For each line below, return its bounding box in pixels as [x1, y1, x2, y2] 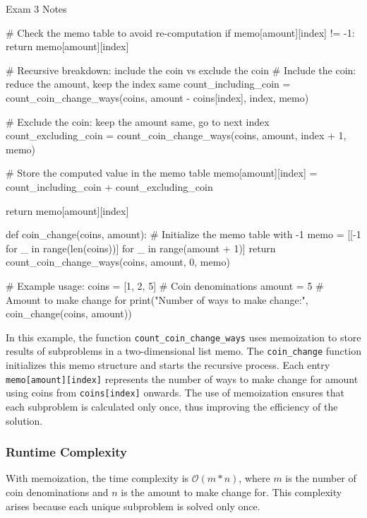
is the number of [285, 471, 356, 485]
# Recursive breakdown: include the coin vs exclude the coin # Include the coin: [6, 62, 356, 77]
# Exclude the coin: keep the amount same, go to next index [6, 114, 270, 129]
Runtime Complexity [6, 443, 127, 461]
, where [239, 471, 270, 485]
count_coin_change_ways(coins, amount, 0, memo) [6, 254, 230, 269]
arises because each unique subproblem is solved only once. [6, 498, 260, 513]
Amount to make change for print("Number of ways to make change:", [6, 292, 308, 307]
